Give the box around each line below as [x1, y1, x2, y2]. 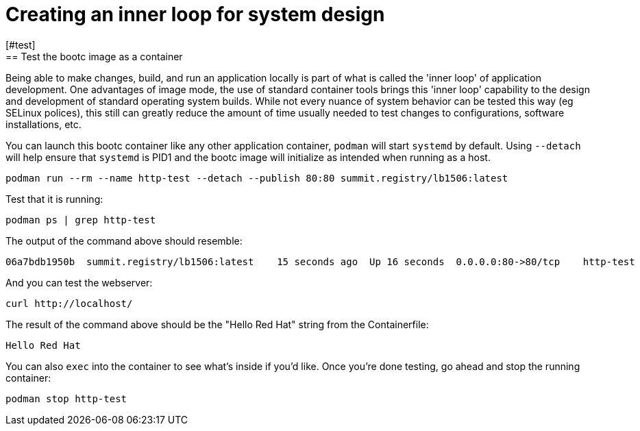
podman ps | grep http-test [5, 214, 156, 225]
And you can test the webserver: [5, 276, 153, 288]
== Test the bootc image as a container [5, 50, 183, 62]
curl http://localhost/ [5, 297, 133, 309]
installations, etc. [5, 118, 82, 130]
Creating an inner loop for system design [5, 3, 385, 26]
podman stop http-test [5, 393, 127, 404]
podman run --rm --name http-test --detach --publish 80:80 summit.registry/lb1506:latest [5, 172, 508, 184]
